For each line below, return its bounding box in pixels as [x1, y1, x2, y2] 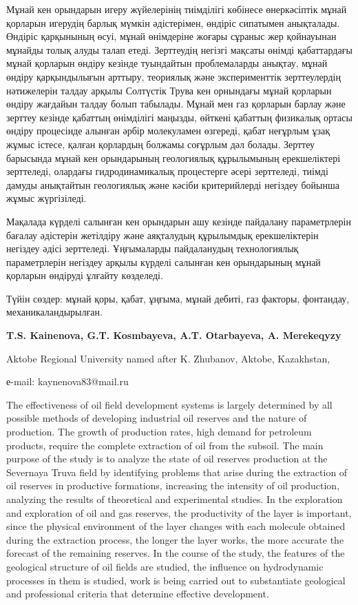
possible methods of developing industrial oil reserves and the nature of [6, 411, 307, 425]
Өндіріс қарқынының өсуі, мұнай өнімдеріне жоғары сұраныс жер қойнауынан [6, 29, 337, 43]
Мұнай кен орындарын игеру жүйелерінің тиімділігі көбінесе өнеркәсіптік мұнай [6, 2, 347, 16]
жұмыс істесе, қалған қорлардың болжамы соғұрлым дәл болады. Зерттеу [6, 136, 315, 151]
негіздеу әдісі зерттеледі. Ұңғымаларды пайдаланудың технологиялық [6, 241, 299, 256]
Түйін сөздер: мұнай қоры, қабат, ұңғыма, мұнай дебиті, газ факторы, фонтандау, [6, 291, 350, 305]
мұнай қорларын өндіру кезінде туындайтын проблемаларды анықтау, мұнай [6, 56, 328, 70]
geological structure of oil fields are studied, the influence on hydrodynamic [6, 559, 324, 573]
